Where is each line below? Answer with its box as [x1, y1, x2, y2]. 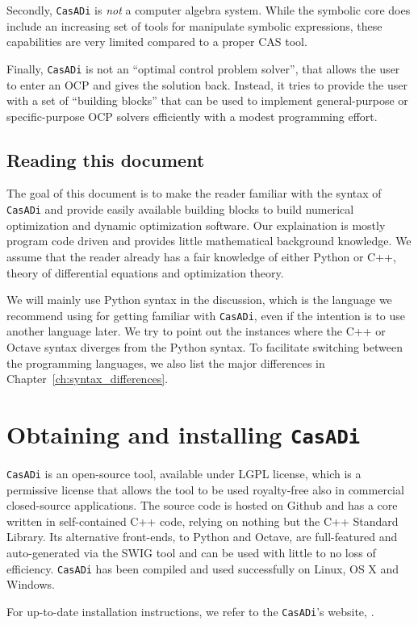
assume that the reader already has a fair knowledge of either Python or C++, [6, 248, 396, 265]
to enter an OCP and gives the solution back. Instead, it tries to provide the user [6, 76, 408, 93]
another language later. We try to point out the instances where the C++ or [6, 323, 386, 340]
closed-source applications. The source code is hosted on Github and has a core [6, 497, 398, 514]
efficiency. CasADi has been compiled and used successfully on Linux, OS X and [6, 560, 399, 577]
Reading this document [6, 147, 205, 172]
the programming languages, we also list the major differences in [6, 354, 325, 371]
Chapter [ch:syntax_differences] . [6, 370, 169, 387]
